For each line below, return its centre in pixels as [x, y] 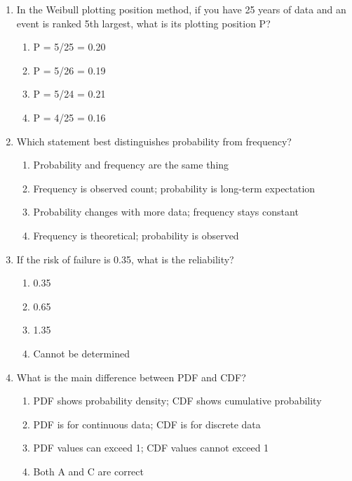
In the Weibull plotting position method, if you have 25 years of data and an [181, 9]
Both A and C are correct [88, 471]
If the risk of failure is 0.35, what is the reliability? [125, 259]
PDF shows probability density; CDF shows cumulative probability [177, 401]
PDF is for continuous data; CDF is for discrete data [147, 424]
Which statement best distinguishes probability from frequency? [154, 141]
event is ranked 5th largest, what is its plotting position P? [143, 23]
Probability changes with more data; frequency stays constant [166, 212]
